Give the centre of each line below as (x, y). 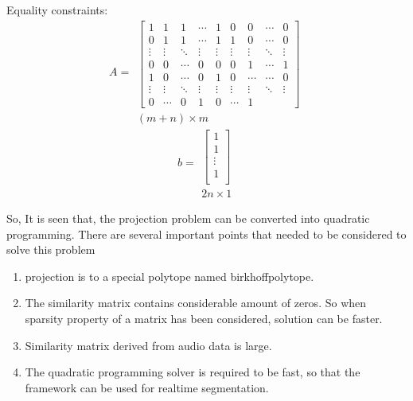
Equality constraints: (57, 10)
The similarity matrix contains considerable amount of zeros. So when (196, 303)
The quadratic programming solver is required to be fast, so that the (193, 372)
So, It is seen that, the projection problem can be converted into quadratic (188, 218)
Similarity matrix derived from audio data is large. (148, 345)
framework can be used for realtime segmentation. (147, 387)
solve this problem (51, 249)
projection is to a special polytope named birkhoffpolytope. (169, 276)
